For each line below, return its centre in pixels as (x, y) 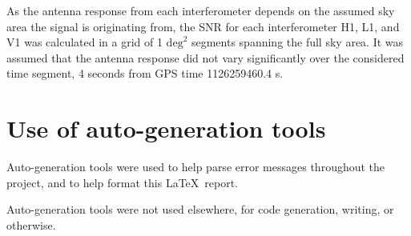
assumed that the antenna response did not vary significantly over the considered (205, 57)
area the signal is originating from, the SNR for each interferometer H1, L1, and (203, 26)
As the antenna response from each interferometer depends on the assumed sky (201, 10)
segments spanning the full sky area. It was (297, 42)
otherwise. (31, 224)
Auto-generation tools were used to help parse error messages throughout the (196, 167)
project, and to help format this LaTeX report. (123, 182)
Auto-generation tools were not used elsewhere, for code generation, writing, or (200, 209)
